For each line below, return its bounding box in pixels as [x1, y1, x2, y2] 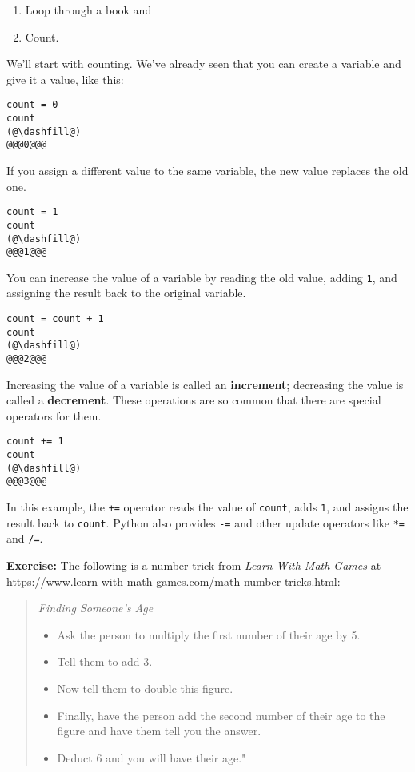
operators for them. [6, 407, 102, 424]
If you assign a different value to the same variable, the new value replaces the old [6, 162, 409, 178]
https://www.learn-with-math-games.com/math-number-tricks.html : [6, 572, 341, 589]
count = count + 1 [6, 313, 104, 325]
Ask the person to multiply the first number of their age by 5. [57, 626, 361, 643]
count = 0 [6, 99, 58, 111]
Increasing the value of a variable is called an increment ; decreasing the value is [6, 376, 404, 392]
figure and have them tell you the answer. [57, 722, 261, 739]
